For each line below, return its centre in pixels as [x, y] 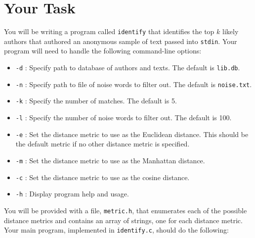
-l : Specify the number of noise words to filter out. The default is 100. [124, 117]
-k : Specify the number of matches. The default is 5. [96, 101]
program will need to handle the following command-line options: [103, 51]
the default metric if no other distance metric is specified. [103, 144]
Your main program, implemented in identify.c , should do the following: [116, 230]
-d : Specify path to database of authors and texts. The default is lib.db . [128, 68]
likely [231, 31]
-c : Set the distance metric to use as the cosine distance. [103, 177]
